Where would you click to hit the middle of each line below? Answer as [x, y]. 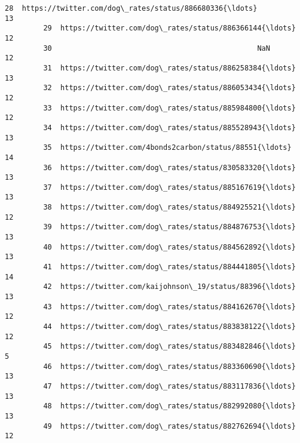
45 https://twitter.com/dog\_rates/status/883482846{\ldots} [169, 347]
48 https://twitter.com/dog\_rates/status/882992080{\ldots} [169, 406]
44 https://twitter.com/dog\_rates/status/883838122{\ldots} [169, 327]
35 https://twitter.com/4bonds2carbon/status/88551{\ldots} [167, 148]
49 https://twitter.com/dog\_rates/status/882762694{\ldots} [169, 426]
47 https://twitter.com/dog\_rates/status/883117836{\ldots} [169, 386]
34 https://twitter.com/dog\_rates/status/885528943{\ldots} [169, 127]
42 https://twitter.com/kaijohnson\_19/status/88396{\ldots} [169, 287]
